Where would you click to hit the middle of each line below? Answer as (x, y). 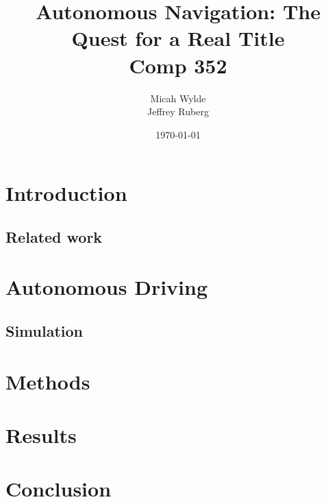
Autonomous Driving (107, 287)
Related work (54, 236)
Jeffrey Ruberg (178, 111)
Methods (48, 381)
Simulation (45, 331)
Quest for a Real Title (178, 38)
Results (41, 434)
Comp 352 (178, 65)
